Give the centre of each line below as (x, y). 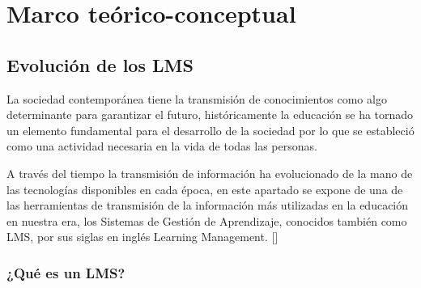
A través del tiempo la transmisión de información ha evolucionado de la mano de (210, 173)
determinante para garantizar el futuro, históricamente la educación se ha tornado (210, 114)
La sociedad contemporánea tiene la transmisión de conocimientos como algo (197, 98)
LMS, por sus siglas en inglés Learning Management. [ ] (142, 237)
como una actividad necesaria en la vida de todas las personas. (162, 146)
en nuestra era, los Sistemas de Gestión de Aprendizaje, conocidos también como (207, 220)
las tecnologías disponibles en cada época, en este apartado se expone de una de (205, 189)
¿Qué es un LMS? (66, 272)
